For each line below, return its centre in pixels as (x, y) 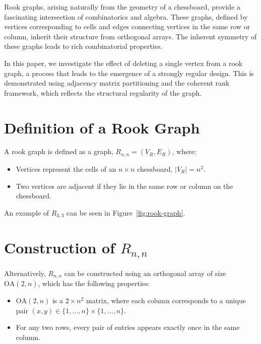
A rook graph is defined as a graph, (59, 151)
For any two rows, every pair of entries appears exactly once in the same (128, 327)
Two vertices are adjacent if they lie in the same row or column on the (124, 186)
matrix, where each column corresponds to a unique (166, 300)
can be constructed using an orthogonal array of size (145, 273)
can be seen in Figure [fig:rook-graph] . (126, 212)
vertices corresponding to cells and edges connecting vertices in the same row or (127, 26)
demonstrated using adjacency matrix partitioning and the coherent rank (117, 83)
